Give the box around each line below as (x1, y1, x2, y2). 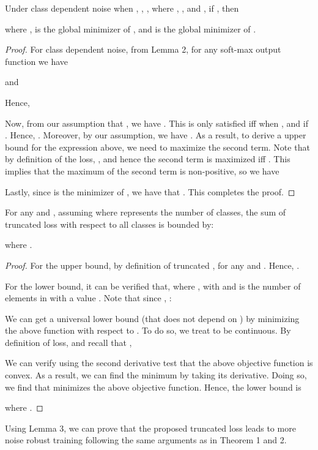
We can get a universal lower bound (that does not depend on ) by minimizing (5, 312, 300, 324)
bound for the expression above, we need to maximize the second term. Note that (5, 140, 310, 153)
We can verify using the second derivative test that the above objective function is (5, 356, 313, 369)
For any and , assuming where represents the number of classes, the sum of (5, 206, 286, 219)
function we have (5, 54, 68, 67)
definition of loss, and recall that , (5, 336, 132, 348)
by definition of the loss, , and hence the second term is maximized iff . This (5, 152, 290, 165)
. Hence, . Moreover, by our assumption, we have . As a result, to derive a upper (5, 129, 306, 141)
